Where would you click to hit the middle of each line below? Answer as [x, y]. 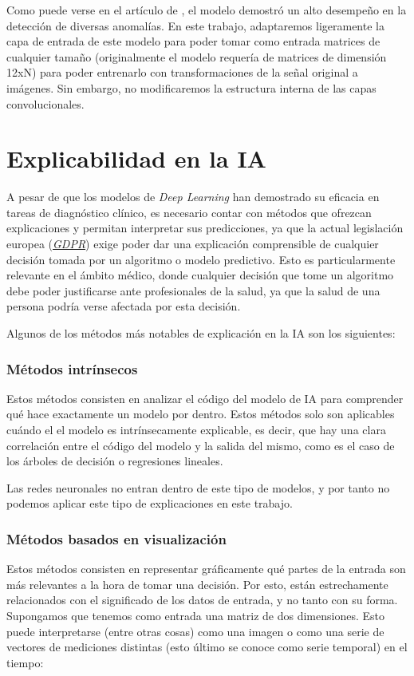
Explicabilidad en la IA [136, 158]
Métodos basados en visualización [116, 538]
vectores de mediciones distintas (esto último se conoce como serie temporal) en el [207, 647]
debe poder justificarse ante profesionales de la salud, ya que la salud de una [193, 290]
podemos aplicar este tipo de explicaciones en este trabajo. [150, 503]
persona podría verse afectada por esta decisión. [124, 306]
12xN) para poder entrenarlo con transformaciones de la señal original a [182, 72]
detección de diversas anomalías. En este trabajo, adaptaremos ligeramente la [195, 25]
